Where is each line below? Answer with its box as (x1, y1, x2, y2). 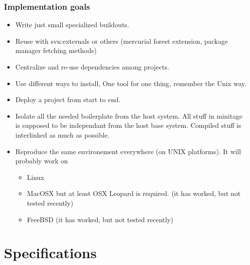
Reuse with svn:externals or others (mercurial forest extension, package (15, 35, 228, 46)
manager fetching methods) (15, 45, 97, 55)
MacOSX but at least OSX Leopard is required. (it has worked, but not (27, 188, 241, 198)
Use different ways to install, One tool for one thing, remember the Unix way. (15, 78, 247, 88)
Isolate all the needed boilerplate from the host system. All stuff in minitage (15, 110, 243, 121)
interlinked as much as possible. (15, 129, 110, 140)
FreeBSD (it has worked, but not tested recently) (27, 214, 174, 224)
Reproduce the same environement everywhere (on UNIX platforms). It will (15, 146, 241, 156)
